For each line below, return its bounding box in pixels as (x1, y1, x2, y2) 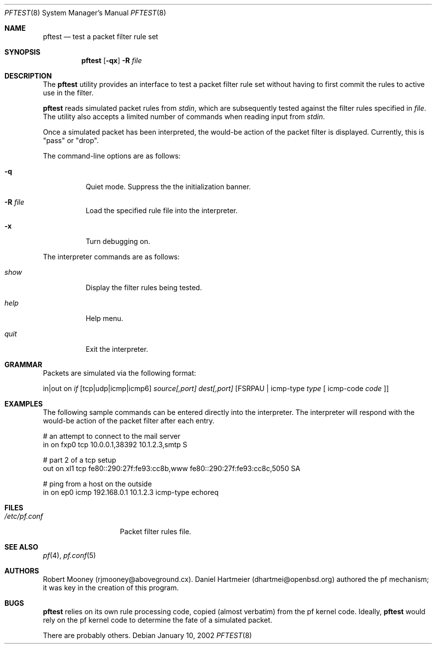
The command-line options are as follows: (43, 152, 181, 160)
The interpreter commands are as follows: (43, 252, 180, 261)
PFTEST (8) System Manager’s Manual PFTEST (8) (4, 8, 167, 17)
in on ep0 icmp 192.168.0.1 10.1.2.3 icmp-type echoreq (43, 488, 219, 496)
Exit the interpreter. (86, 345, 148, 353)
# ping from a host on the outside (43, 480, 152, 488)
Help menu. (86, 314, 123, 323)
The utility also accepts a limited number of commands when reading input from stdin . (43, 112, 325, 121)
